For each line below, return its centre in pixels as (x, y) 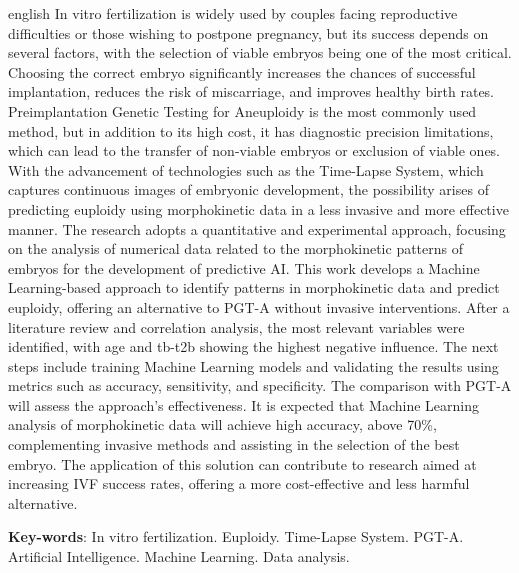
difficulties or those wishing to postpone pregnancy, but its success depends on (248, 32)
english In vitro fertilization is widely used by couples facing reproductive (233, 13)
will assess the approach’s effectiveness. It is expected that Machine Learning (243, 404)
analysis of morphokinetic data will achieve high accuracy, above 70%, (222, 424)
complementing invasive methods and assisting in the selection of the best (234, 444)
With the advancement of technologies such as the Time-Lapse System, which (246, 169)
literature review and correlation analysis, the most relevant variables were (236, 326)
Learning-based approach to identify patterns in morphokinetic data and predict (254, 287)
